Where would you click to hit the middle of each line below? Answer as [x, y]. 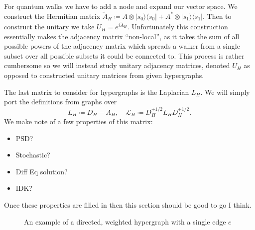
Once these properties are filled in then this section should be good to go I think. [128, 205]
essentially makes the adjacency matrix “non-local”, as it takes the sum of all [122, 36]
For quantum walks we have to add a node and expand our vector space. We [121, 6]
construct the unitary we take [49, 27]
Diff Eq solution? [42, 171]
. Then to [217, 16]
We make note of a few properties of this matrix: [78, 121]
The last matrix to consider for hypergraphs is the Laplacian [97, 92]
